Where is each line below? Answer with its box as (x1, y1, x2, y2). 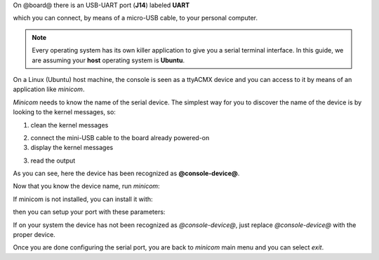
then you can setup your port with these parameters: (13, 207, 166, 217)
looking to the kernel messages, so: (13, 108, 116, 116)
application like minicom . (13, 85, 85, 94)
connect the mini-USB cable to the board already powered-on (30, 133, 210, 142)
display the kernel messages (30, 144, 114, 152)
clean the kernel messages (30, 121, 109, 129)
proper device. (13, 231, 55, 239)
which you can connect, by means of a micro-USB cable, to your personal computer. (13, 14, 258, 22)
